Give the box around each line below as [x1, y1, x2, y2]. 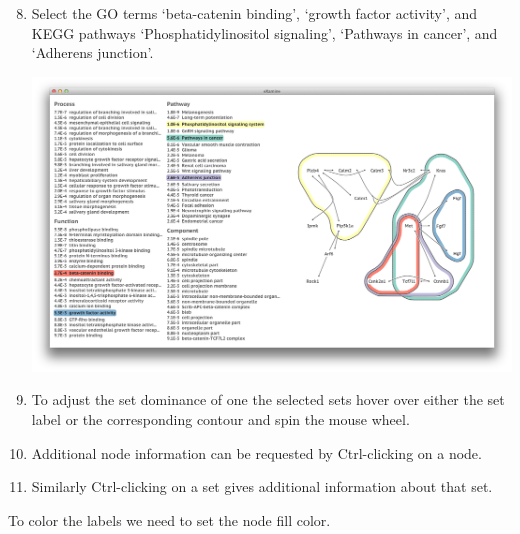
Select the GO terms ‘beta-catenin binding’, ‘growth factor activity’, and [31, 3, 478, 23]
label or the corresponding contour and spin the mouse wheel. [31, 408, 410, 429]
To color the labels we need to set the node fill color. [8, 509, 331, 530]
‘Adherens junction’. [31, 42, 154, 63]
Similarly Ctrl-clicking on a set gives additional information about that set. [31, 476, 493, 497]
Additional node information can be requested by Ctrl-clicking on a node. [31, 442, 482, 463]
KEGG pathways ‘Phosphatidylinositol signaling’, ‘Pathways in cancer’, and [31, 22, 498, 43]
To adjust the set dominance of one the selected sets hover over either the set [31, 389, 505, 410]
